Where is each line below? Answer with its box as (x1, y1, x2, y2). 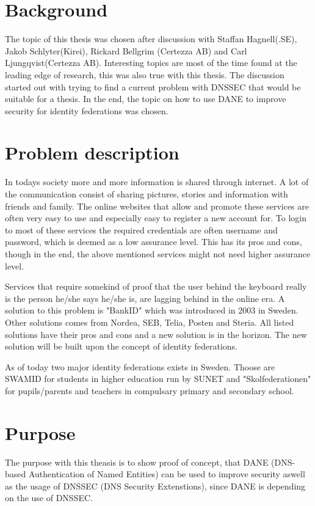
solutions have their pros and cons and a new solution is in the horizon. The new (5, 328, 307, 340)
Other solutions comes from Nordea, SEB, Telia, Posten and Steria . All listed (5, 315, 294, 328)
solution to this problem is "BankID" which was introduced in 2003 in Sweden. (5, 304, 299, 317)
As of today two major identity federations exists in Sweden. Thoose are (5, 360, 275, 373)
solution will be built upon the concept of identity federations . (5, 340, 237, 353)
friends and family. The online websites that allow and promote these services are (5, 199, 309, 212)
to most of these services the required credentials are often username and (5, 223, 278, 236)
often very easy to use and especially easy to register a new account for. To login (5, 211, 306, 224)
